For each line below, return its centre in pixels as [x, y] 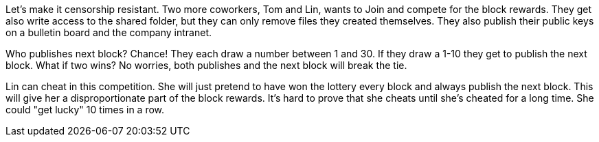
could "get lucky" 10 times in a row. [85, 110]
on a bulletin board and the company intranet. [109, 32]
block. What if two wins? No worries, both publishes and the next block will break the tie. [206, 65]
